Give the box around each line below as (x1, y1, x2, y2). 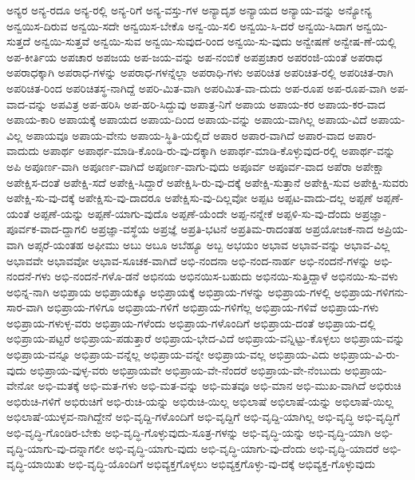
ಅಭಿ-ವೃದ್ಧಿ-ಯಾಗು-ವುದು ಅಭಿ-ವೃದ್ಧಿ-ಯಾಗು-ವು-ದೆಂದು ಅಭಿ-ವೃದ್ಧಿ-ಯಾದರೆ (108, 439, 379, 456)
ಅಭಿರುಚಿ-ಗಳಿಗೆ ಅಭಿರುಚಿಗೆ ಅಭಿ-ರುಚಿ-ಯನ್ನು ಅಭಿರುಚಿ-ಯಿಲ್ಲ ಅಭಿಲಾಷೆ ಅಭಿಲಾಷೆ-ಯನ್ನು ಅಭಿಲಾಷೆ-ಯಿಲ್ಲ (6, 392, 393, 409)
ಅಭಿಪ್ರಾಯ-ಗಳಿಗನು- (334, 283, 409, 300)
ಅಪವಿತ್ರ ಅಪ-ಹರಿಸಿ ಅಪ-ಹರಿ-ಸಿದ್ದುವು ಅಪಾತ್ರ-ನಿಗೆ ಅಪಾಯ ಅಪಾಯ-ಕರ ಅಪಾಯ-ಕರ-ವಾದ (50, 95, 385, 112)
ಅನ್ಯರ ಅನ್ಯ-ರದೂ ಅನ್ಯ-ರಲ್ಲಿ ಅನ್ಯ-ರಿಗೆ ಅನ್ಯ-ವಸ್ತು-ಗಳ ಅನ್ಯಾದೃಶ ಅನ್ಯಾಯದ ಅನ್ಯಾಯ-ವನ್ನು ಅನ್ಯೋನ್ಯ (6, 2, 372, 18)
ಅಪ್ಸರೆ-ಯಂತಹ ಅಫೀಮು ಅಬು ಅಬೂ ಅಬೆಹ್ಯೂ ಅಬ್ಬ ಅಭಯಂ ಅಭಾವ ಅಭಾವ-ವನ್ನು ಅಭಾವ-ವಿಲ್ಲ (27, 236, 390, 252)
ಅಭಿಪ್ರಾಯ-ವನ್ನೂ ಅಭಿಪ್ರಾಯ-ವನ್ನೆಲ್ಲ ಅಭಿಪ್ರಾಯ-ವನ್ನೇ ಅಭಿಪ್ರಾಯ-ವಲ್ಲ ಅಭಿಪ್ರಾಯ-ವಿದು (6, 346, 330, 363)
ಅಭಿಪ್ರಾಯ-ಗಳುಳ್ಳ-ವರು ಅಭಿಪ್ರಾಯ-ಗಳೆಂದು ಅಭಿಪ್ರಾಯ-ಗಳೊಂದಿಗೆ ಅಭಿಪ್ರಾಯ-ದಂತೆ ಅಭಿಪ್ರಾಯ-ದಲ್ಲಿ (6, 314, 376, 331)
